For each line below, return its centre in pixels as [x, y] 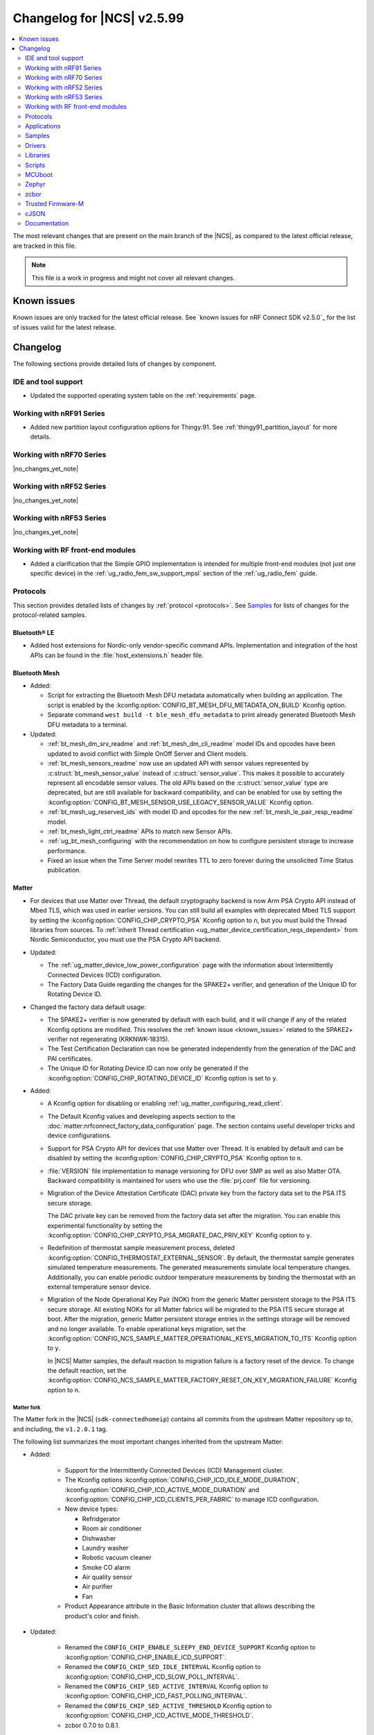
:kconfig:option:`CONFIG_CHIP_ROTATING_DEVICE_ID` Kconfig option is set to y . [163, 1078]
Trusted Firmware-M [55, 204]
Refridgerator [101, 1518]
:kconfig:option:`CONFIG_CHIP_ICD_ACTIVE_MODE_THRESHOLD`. [159, 1716]
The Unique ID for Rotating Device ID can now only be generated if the [148, 1068]
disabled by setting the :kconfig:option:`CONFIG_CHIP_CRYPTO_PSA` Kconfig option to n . [175, 1158]
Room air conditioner [112, 1529]
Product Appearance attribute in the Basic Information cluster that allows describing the [190, 1606]
